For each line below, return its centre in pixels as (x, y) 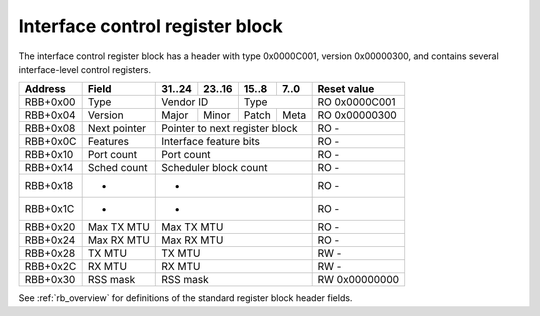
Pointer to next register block (229, 128)
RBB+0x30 (50, 280)
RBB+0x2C (50, 267)
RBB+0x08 (50, 128)
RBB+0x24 (50, 240)
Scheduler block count (214, 168)
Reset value (346, 89)
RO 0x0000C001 (356, 102)
